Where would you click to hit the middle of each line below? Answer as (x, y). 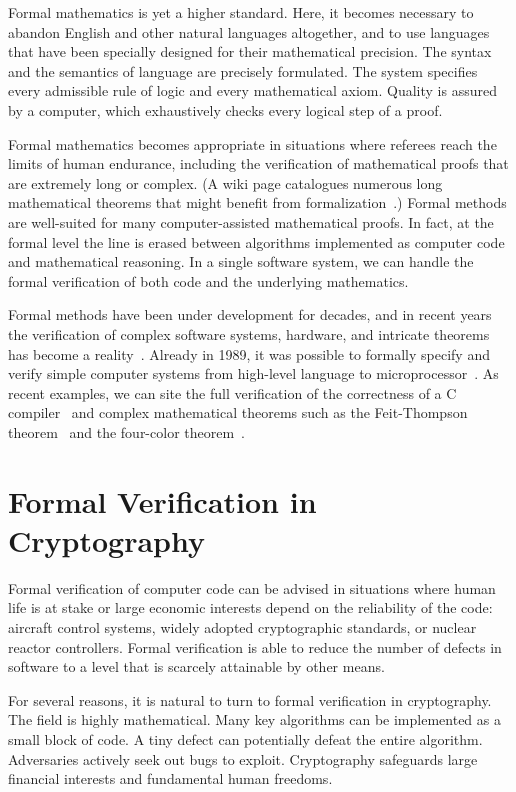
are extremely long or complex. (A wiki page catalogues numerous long (225, 182)
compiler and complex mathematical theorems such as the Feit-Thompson (238, 412)
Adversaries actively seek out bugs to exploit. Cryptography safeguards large (243, 758)
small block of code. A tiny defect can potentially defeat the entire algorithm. (245, 738)
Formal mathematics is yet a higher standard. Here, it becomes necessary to (241, 12)
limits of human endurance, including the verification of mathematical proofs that (258, 163)
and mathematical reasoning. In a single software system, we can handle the (241, 261)
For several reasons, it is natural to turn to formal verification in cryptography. (250, 699)
